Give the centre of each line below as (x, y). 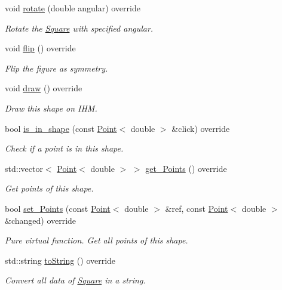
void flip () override (40, 48)
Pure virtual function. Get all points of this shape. (96, 240)
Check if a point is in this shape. (64, 148)
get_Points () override (186, 168)
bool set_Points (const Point (58, 208)
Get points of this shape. (49, 188)
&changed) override (41, 220)
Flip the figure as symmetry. (56, 68)
